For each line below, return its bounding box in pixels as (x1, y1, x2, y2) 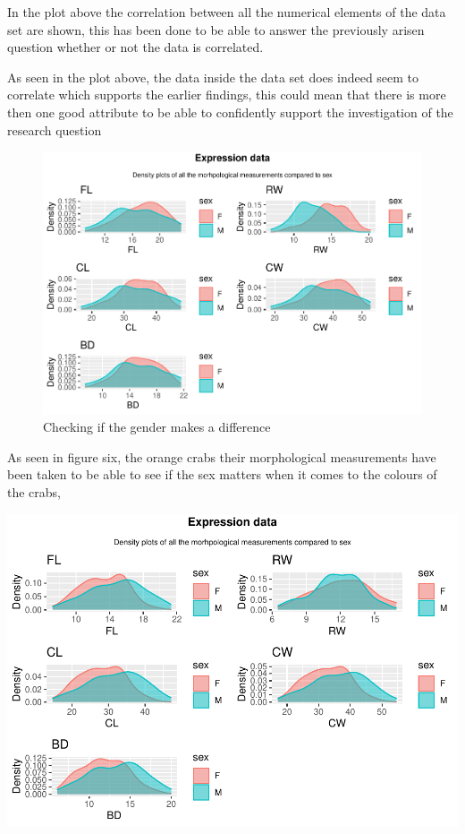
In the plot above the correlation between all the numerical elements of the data (7, 3, 446, 21)
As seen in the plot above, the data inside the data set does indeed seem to (7, 67, 419, 86)
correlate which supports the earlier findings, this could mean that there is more (7, 85, 446, 104)
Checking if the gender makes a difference (43, 417, 271, 436)
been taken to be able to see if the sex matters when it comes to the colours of (7, 465, 437, 484)
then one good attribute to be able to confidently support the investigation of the (7, 102, 453, 121)
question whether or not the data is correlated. (7, 38, 264, 56)
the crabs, (7, 483, 62, 502)
